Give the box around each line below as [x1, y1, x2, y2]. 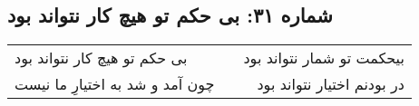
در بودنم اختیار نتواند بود [257, 73, 404, 95]
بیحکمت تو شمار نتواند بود [243, 47, 404, 69]
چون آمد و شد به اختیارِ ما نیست [15, 73, 215, 95]
